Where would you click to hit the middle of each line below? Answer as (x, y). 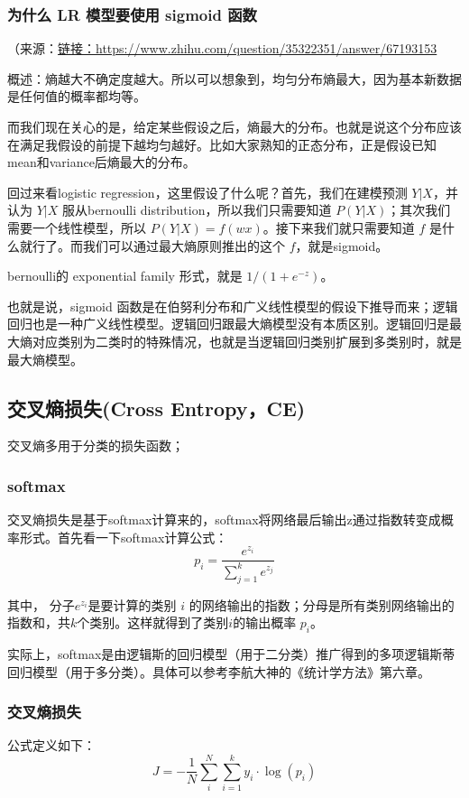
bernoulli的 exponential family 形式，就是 (125, 276)
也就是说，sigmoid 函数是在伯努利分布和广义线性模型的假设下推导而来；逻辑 (233, 306)
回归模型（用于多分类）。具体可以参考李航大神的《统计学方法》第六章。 (219, 671)
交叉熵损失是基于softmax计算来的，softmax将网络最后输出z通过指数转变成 (224, 520)
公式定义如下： (51, 745)
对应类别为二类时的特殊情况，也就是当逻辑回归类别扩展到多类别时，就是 (247, 341)
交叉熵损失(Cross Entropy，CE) (156, 408)
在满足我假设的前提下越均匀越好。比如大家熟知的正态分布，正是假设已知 (222, 144)
